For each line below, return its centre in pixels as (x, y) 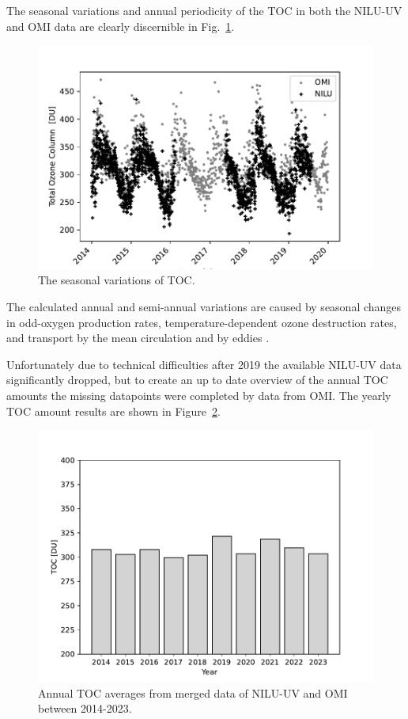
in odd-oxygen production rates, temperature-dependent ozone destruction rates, (202, 322)
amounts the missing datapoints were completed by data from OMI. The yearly (199, 395)
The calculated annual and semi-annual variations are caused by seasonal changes (204, 307)
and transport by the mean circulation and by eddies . (138, 338)
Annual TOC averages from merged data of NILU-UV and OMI (193, 692)
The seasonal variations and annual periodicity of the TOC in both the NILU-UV (204, 10)
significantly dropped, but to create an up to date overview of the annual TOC (197, 380)
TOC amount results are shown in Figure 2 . (113, 411)
